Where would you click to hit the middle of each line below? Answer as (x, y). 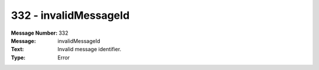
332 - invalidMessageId (70, 15)
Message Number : (34, 33)
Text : (17, 49)
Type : (18, 57)
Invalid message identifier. (89, 49)
